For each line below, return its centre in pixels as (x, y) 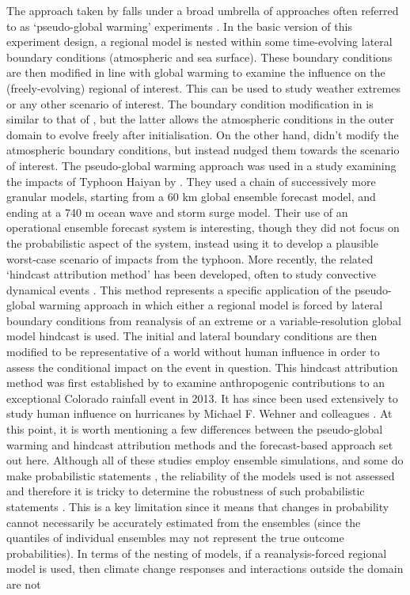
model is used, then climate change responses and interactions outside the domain (205, 568)
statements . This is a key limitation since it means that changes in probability (198, 506)
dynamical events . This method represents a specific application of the (179, 289)
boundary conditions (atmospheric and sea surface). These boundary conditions (199, 57)
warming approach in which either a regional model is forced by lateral (211, 305)
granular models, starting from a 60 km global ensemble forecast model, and (191, 197)
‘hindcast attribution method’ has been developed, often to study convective (191, 274)
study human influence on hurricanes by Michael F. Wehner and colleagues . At (199, 413)
